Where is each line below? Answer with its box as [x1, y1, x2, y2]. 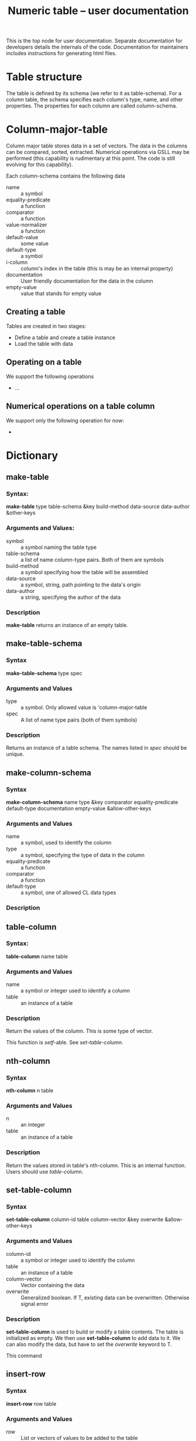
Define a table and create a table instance [14, 334, 116, 341]
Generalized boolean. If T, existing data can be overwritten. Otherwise [20, 1294, 190, 1301]
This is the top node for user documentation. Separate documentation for [6, 37, 183, 45]
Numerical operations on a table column [6, 401, 155, 411]
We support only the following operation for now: [6, 417, 125, 424]
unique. [6, 750, 25, 758]
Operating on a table [6, 357, 82, 367]
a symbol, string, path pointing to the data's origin [20, 581, 141, 588]
